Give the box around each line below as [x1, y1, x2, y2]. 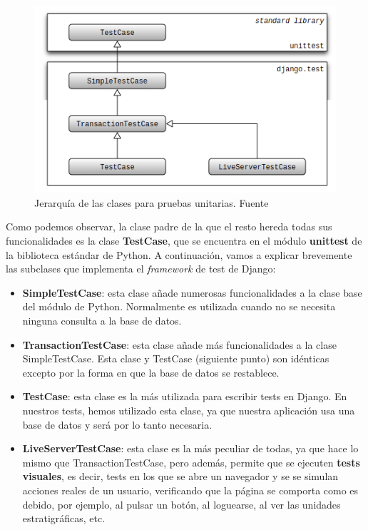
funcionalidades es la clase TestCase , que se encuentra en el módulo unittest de [6, 233, 362, 248]
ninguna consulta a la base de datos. [22, 313, 182, 328]
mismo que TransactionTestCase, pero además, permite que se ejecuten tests [22, 454, 360, 469]
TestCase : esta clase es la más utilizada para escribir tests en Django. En [22, 389, 347, 404]
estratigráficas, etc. [22, 511, 106, 526]
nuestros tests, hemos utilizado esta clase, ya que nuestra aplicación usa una [22, 402, 355, 417]
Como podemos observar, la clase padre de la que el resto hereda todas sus [6, 219, 332, 234]
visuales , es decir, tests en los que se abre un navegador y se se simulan [22, 469, 339, 484]
